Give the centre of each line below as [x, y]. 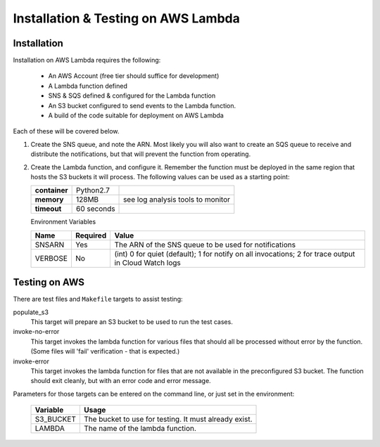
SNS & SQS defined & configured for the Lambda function [132, 96]
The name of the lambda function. [140, 429]
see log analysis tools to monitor [177, 200]
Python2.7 [93, 190]
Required [91, 235]
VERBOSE [51, 258]
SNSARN [50, 245]
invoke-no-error [36, 332]
